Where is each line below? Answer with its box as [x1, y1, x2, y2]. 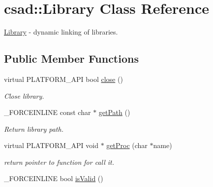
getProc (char [106, 140, 148, 150]
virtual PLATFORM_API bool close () [4, 74, 123, 84]
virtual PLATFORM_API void [4, 140, 98, 150]
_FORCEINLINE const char [4, 107, 91, 117]
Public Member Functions [4, 51, 139, 66]
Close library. [4, 90, 44, 101]
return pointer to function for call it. [4, 156, 115, 167]
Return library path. [4, 123, 63, 134]
